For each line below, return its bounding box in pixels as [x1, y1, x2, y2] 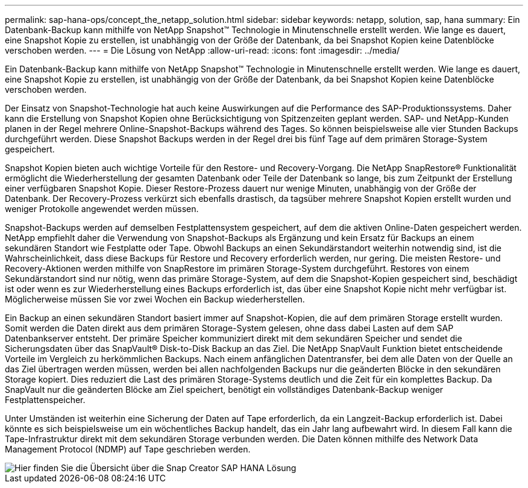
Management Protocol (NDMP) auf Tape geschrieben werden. [5, 444, 251, 454]
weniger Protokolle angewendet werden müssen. [5, 204, 199, 214]
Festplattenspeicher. [5, 395, 86, 405]
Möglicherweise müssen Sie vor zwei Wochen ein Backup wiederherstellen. [5, 294, 305, 304]
